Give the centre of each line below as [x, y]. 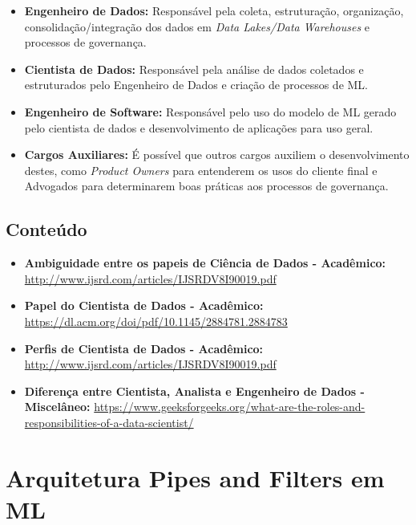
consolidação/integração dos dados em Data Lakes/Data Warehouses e [197, 26]
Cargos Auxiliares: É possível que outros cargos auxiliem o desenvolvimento [217, 155]
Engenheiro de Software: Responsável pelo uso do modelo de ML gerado [210, 111]
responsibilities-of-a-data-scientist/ [109, 422]
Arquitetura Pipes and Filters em [195, 477]
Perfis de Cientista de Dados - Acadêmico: [144, 348]
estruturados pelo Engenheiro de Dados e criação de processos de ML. [196, 85]
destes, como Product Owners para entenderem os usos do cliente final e [201, 170]
